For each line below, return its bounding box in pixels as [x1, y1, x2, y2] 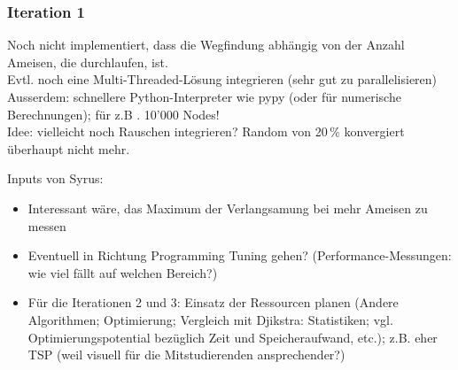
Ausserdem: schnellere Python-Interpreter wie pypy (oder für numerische [7, 88, 401, 105]
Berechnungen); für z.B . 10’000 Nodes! [7, 104, 220, 123]
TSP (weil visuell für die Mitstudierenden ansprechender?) [27, 345, 345, 364]
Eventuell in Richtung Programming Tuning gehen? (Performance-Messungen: [27, 246, 452, 265]
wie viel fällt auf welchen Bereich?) [27, 263, 218, 281]
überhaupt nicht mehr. [7, 139, 130, 158]
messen [27, 216, 66, 235]
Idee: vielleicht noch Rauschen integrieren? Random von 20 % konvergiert [7, 122, 405, 141]
